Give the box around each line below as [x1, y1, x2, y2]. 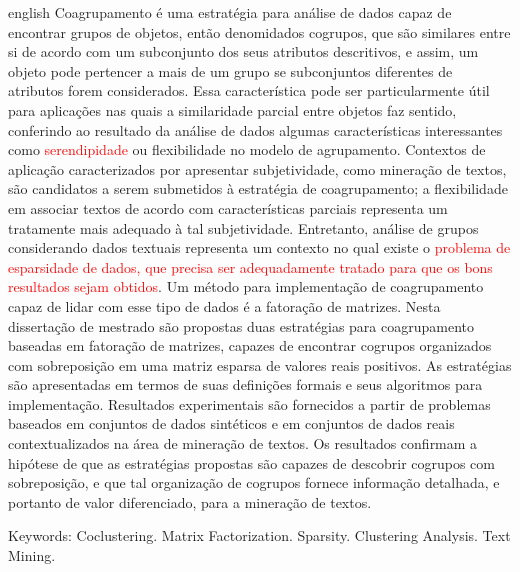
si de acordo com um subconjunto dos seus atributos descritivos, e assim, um [8, 41, 479, 62]
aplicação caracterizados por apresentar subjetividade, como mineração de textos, [8, 158, 507, 179]
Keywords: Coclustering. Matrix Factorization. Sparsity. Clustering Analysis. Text [8, 525, 511, 546]
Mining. [8, 545, 56, 566]
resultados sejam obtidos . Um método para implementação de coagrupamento [8, 276, 484, 297]
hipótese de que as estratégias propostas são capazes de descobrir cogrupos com [8, 452, 496, 473]
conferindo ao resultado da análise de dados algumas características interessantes [8, 119, 503, 140]
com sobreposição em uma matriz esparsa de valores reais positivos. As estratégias [8, 354, 512, 375]
